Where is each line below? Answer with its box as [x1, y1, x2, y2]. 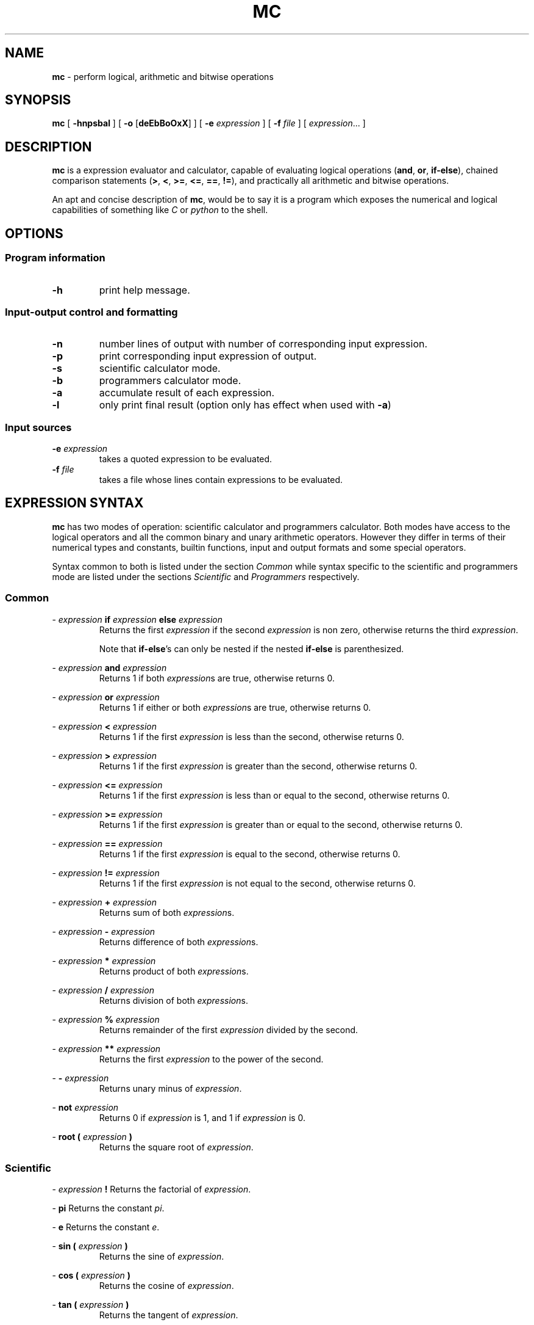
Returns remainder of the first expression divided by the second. [99, 1024, 358, 1035]
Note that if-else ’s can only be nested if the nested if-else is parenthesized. [99, 643, 404, 654]
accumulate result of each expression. [99, 387, 275, 399]
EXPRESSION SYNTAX [5, 495, 144, 511]
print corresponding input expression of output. [99, 350, 317, 363]
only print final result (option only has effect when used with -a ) [99, 399, 391, 412]
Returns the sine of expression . [99, 1251, 224, 1262]
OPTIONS [5, 225, 63, 241]
